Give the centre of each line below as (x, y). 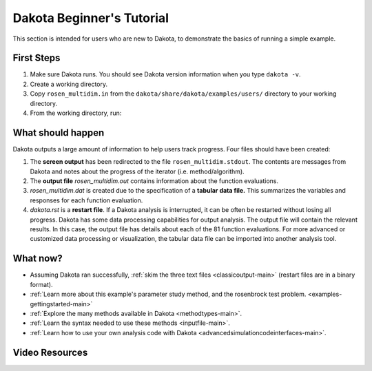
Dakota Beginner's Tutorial (91, 18)
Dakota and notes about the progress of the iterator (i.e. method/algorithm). (137, 171)
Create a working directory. (69, 84)
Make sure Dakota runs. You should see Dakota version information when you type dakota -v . (165, 74)
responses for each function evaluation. (86, 200)
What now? (38, 258)
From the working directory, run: (76, 113)
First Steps (37, 58)
